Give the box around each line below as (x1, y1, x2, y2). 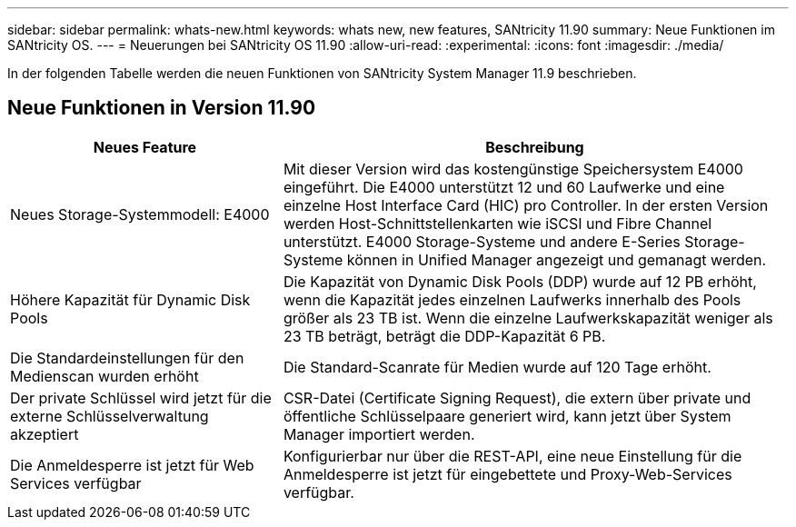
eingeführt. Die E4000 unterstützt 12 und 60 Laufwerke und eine (283, 177, 725, 196)
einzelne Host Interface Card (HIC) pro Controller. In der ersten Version (283, 195, 769, 214)
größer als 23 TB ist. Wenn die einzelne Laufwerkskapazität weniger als (283, 308, 773, 327)
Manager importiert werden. (283, 424, 475, 443)
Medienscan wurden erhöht (10, 366, 199, 385)
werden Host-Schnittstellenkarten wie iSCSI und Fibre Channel (283, 214, 712, 233)
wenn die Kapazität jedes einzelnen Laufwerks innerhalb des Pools (283, 290, 741, 309)
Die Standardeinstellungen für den (10, 348, 244, 367)
